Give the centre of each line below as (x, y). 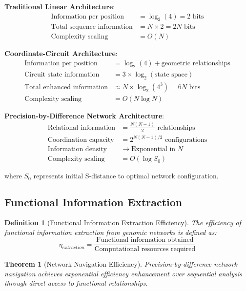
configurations (186, 140)
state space (171, 74)
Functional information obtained (145, 240)
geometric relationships (196, 64)
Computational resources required (145, 249)
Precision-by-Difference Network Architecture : (84, 115)
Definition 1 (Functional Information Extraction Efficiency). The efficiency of (123, 222)
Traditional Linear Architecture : (60, 6)
